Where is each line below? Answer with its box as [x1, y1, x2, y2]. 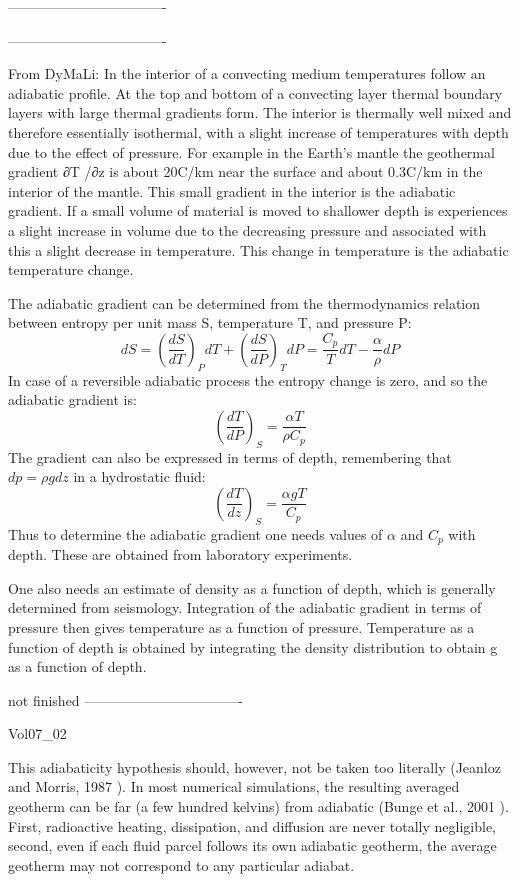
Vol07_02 [8, 723, 67, 744]
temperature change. [8, 259, 134, 280]
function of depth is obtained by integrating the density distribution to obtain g [8, 636, 498, 657]
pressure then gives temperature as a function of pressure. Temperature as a [8, 616, 475, 637]
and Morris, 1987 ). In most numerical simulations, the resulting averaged [8, 776, 460, 797]
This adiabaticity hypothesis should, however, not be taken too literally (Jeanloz [8, 756, 501, 777]
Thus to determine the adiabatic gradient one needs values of [8, 523, 383, 544]
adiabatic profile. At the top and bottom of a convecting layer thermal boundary [8, 82, 503, 103]
